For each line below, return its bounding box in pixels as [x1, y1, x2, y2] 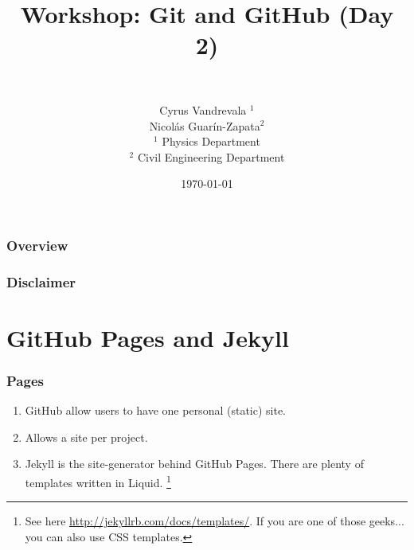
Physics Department [162, 133, 260, 150]
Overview [6, 235, 68, 255]
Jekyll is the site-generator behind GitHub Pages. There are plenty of [25, 455, 364, 472]
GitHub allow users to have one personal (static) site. [25, 402, 287, 419]
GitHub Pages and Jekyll [6, 321, 289, 353]
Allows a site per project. [25, 428, 148, 445]
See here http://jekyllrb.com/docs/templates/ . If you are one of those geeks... [25, 513, 404, 529]
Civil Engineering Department [137, 148, 285, 165]
